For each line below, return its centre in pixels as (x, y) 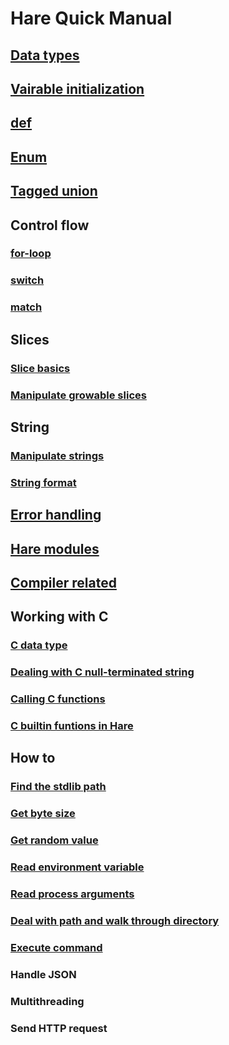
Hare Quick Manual (91, 18)
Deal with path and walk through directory (115, 920)
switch (27, 280)
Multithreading (47, 1001)
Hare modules (55, 548)
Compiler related (63, 582)
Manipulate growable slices (78, 395)
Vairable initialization (77, 88)
